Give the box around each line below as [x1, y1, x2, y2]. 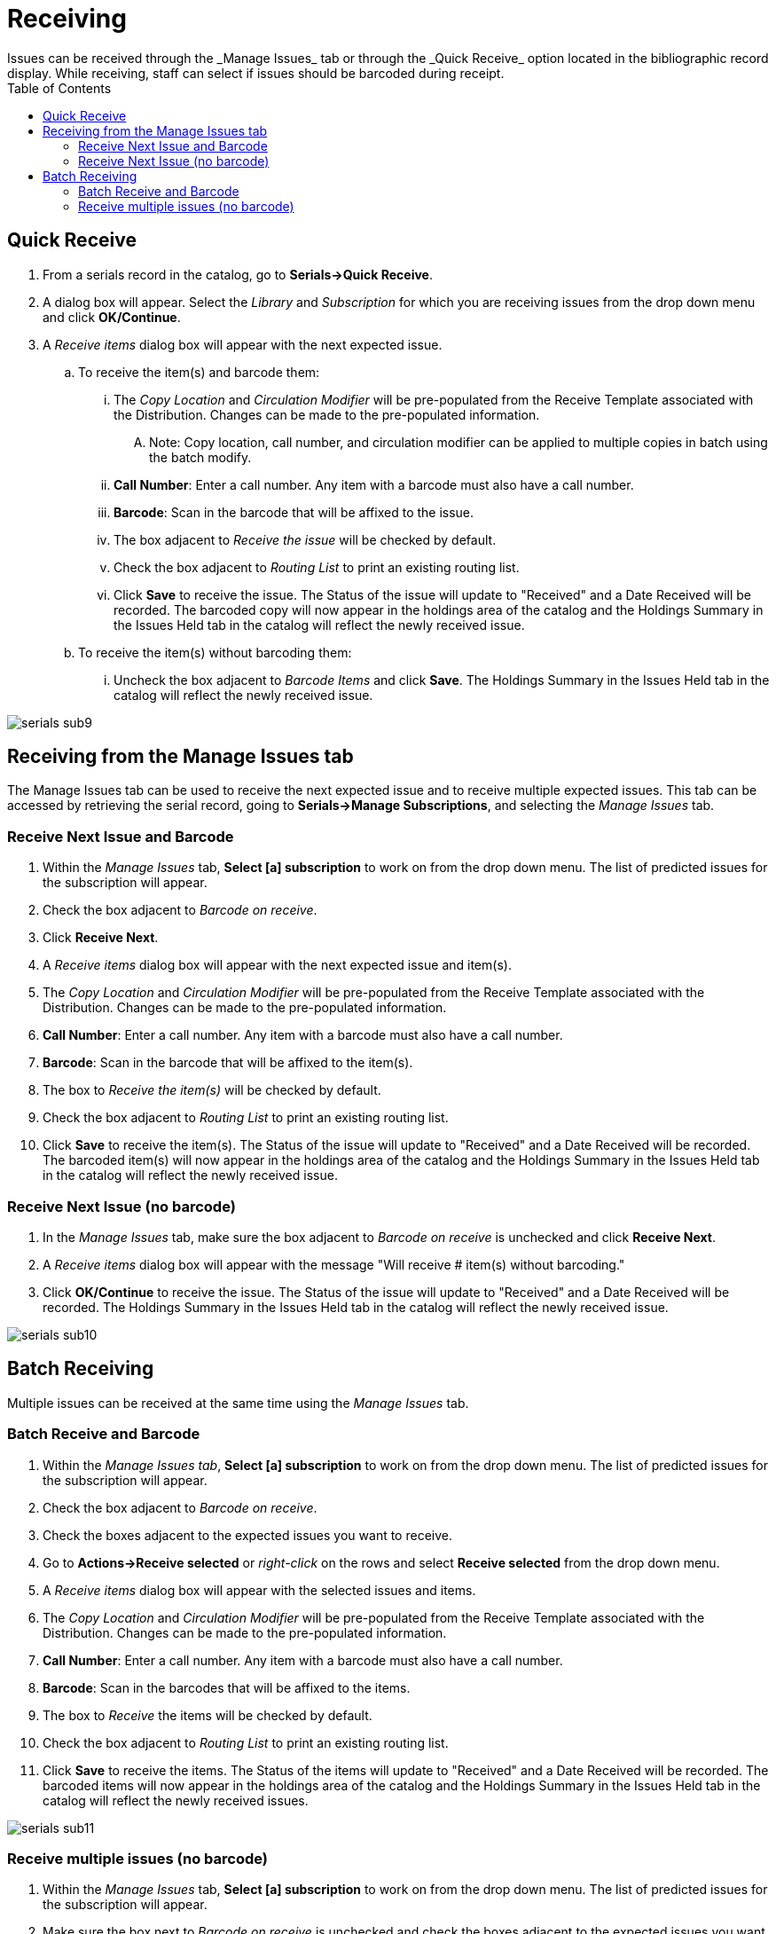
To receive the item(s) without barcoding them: [78, 644, 352, 660]
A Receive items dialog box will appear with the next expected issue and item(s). [43, 957, 512, 973]
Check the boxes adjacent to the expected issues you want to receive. [43, 1527, 452, 1543]
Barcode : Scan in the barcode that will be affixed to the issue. [114, 504, 474, 520]
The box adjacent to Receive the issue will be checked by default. [114, 531, 497, 547]
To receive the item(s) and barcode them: [78, 364, 320, 380]
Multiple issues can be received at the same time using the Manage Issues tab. [7, 1395, 469, 1411]
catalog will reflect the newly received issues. [43, 1792, 309, 1808]
